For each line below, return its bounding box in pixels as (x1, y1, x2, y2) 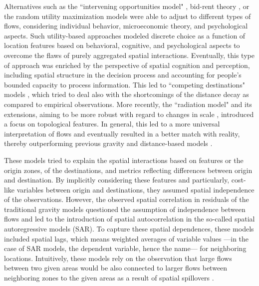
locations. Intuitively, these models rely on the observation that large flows (4, 252, 232, 263)
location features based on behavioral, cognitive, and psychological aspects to (4, 40, 240, 50)
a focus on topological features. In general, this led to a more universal (4, 118, 220, 129)
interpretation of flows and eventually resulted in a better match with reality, (4, 128, 240, 138)
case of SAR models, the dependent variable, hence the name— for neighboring (4, 243, 247, 253)
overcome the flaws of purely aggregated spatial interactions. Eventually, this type (4, 49, 255, 60)
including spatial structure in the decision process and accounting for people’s (4, 69, 242, 80)
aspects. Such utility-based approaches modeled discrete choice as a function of (4, 30, 246, 40)
